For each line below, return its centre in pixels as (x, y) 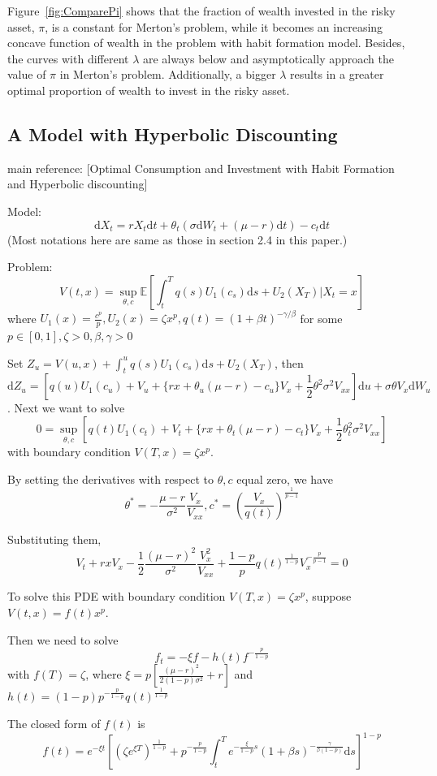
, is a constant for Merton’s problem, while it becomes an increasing (214, 26)
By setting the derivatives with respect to (111, 479)
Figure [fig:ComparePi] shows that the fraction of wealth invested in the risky (201, 11)
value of (27, 74)
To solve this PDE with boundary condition (117, 596)
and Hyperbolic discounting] (78, 184)
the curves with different (68, 58)
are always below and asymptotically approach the (268, 58)
